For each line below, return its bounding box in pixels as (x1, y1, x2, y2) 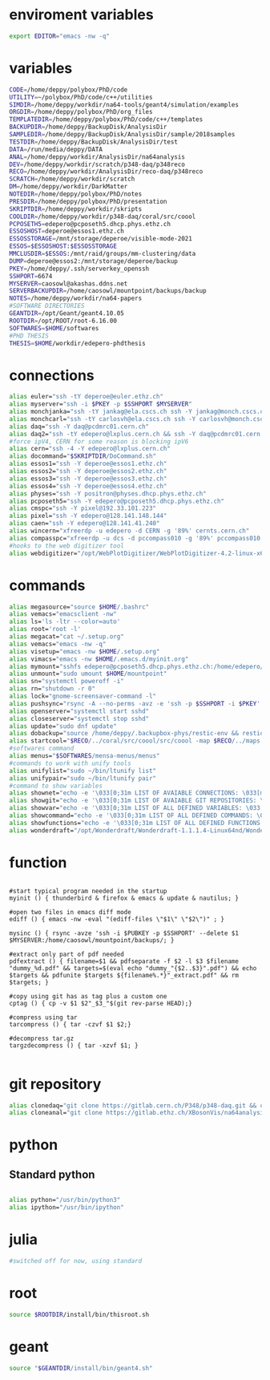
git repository (9, 1074, 102, 1093)
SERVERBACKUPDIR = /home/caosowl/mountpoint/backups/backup (9, 287, 207, 295)
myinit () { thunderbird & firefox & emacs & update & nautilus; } (9, 894, 240, 902)
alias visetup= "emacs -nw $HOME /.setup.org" (9, 647, 160, 655)
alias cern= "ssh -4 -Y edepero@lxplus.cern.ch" (9, 445, 171, 453)
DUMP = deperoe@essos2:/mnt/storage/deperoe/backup (9, 257, 179, 265)
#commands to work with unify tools (9, 759, 131, 767)
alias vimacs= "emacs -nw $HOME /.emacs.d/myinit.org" (9, 655, 189, 663)
